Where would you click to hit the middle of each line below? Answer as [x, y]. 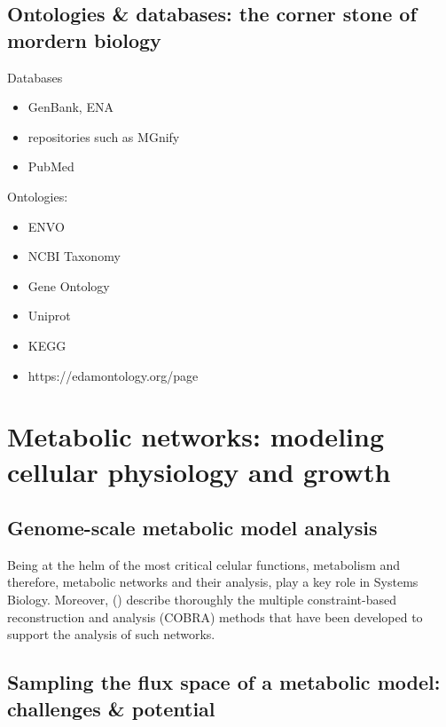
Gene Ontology [69, 285]
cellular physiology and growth [199, 471]
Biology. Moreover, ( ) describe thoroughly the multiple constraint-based [202, 600]
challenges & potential [111, 708]
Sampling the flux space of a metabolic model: [224, 682]
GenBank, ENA [70, 107]
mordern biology [84, 40]
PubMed [51, 166]
